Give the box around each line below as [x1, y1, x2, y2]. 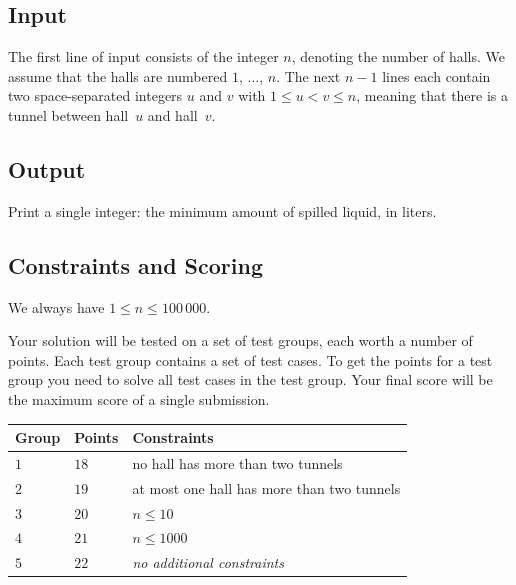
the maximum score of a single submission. [8, 388, 270, 409]
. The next [276, 65, 341, 86]
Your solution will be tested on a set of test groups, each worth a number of [8, 330, 473, 351]
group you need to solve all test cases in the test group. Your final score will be [8, 369, 493, 390]
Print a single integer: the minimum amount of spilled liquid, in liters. [8, 200, 437, 221]
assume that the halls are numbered [8, 65, 228, 86]
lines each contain [382, 65, 491, 86]
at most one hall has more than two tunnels [132, 477, 401, 498]
